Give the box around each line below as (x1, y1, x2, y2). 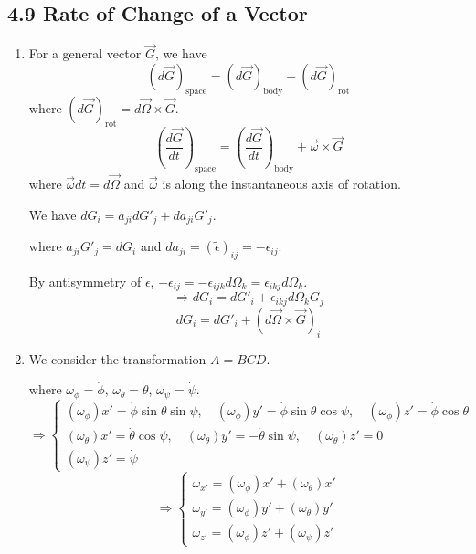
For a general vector (28, 44, 142, 63)
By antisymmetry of (28, 271, 142, 290)
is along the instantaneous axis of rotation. (162, 174, 401, 193)
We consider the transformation (28, 349, 206, 368)
